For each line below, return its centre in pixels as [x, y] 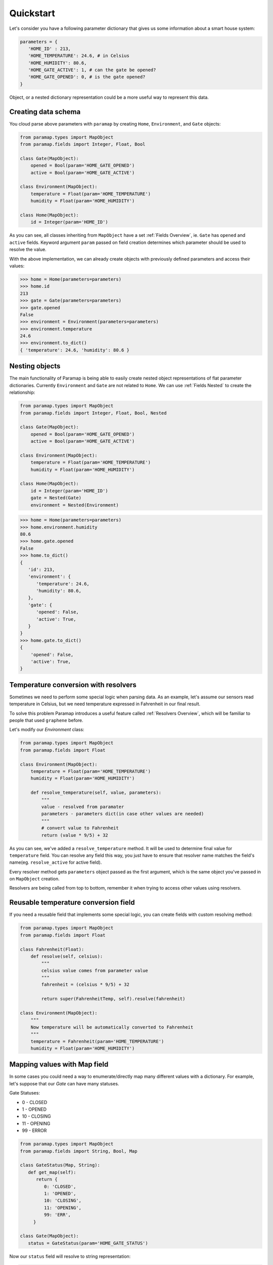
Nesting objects [35, 366]
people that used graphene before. [46, 721]
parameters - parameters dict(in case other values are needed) [123, 814]
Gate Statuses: [25, 1093]
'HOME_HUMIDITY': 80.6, [57, 63]
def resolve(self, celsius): [67, 956]
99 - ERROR [34, 1130]
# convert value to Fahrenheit [80, 828]
